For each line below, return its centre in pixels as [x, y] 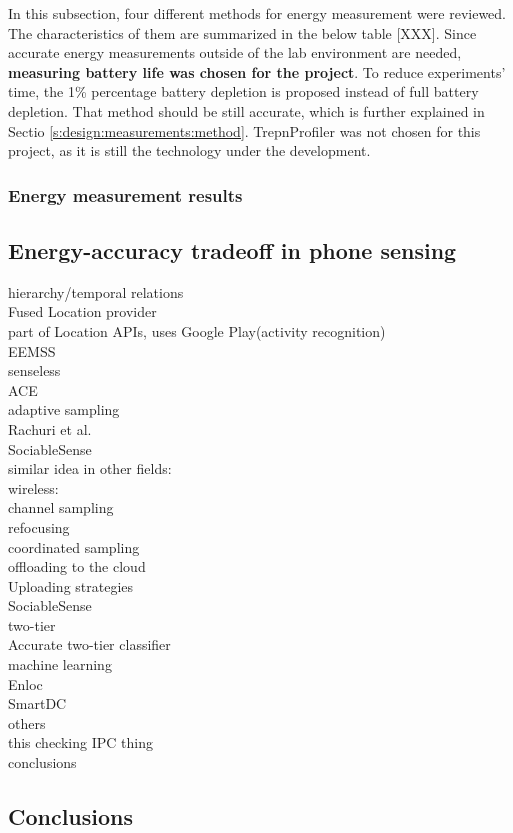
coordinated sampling [74, 546]
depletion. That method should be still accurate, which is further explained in [246, 110]
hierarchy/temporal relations [96, 291]
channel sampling [61, 507]
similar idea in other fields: [90, 468]
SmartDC [37, 703]
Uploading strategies [71, 585]
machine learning [60, 664]
